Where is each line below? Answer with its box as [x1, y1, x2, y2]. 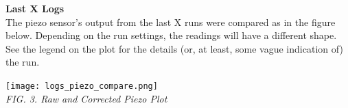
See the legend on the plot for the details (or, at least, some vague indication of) [5, 41, 343, 55]
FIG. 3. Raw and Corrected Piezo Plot [5, 91, 167, 105]
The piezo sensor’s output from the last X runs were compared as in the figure [5, 14, 336, 29]
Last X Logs [5, 1, 65, 15]
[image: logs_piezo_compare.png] [5, 81, 158, 91]
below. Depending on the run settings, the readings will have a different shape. [5, 28, 337, 42]
